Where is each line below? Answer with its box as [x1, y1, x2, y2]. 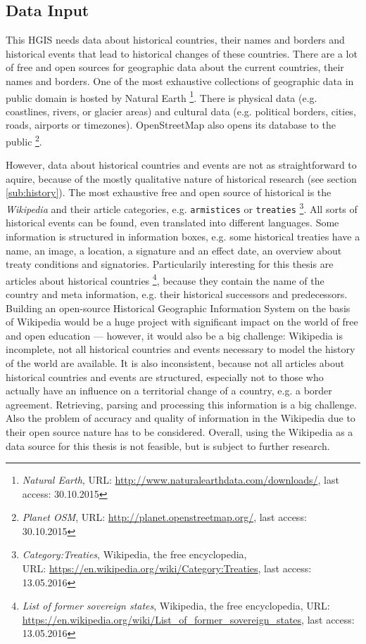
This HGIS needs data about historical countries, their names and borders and [6, 32, 345, 47]
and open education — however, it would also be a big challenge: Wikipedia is [6, 328, 343, 342]
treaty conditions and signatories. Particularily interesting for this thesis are [6, 257, 334, 271]
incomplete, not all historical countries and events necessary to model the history [6, 342, 355, 356]
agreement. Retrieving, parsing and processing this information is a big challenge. [6, 397, 357, 411]
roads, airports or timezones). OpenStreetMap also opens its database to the [6, 117, 336, 132]
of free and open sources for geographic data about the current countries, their [6, 60, 344, 75]
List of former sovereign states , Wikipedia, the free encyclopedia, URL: [22, 598, 330, 613]
